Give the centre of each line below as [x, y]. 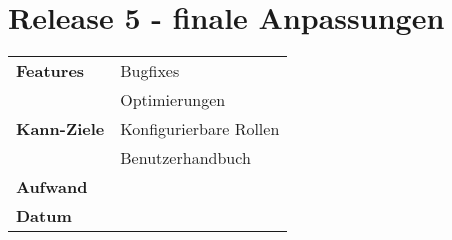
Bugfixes [150, 71]
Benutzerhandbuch [185, 158]
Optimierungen [173, 100]
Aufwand [52, 187]
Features [50, 71]
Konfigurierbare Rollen [200, 129]
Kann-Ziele [60, 129]
